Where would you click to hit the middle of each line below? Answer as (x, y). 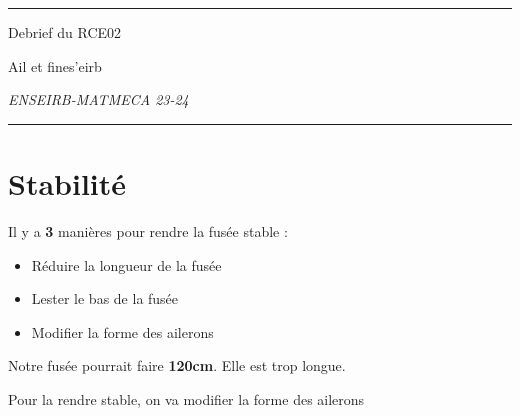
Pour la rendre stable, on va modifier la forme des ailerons (186, 398)
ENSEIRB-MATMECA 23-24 (98, 99)
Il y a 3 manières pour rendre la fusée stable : (148, 230)
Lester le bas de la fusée (105, 298)
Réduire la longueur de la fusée (126, 264)
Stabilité (67, 182)
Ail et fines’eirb (55, 65)
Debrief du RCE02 (65, 32)
